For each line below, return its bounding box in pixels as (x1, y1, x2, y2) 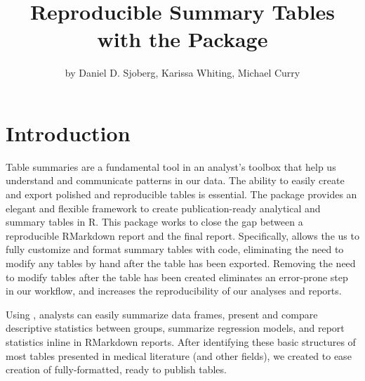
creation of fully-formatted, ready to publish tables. (6, 362, 227, 377)
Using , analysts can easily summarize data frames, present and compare (6, 306, 318, 321)
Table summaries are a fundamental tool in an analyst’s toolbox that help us (6, 159, 336, 174)
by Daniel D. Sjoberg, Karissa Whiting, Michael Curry (65, 65, 300, 80)
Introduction (6, 118, 131, 147)
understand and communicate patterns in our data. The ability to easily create (6, 173, 345, 188)
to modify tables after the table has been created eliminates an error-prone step (6, 269, 348, 284)
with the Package (97, 25, 268, 53)
